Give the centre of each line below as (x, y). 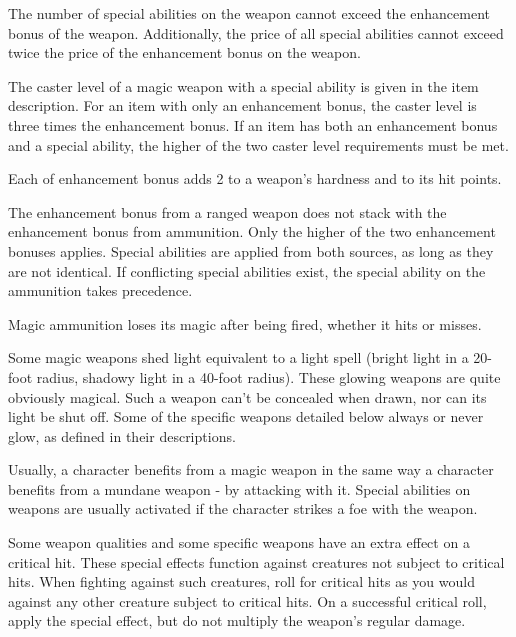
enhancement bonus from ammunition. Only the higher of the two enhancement (252, 231)
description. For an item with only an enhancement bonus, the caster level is (242, 105)
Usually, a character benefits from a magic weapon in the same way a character (251, 469)
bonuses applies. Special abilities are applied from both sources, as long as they (251, 250)
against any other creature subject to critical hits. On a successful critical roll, (247, 600)
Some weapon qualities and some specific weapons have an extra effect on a (239, 542)
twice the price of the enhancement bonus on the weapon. (184, 52)
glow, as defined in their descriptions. (122, 435)
